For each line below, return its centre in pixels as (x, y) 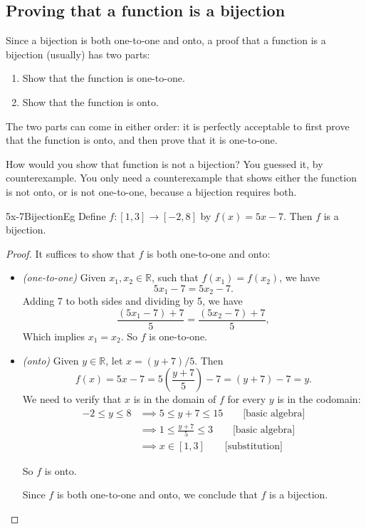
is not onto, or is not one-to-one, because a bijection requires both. (151, 191)
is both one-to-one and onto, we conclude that (157, 494)
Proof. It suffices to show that (70, 253)
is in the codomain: (319, 399)
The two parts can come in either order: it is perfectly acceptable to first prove (178, 126)
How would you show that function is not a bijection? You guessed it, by (164, 163)
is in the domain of (175, 399)
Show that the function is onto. (90, 101)
